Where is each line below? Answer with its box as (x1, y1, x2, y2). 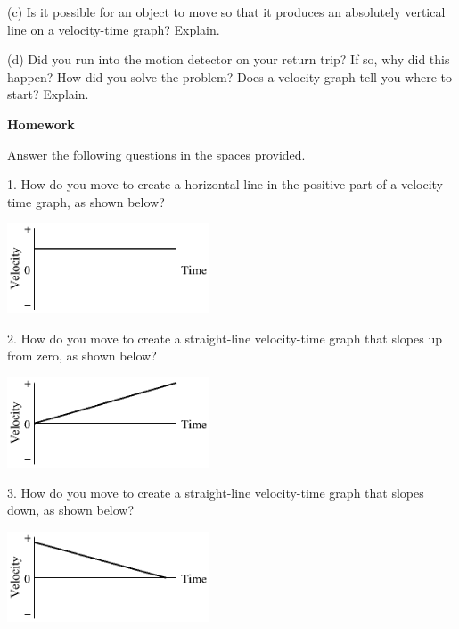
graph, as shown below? (35, 192, 165, 211)
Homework (7, 114, 75, 133)
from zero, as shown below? (7, 346, 157, 365)
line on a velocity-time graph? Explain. (7, 20, 220, 38)
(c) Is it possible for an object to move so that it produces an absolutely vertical (7, 3, 446, 21)
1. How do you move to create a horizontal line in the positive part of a (7, 175, 398, 194)
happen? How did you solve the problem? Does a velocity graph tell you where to (7, 67, 452, 86)
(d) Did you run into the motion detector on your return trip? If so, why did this (7, 50, 450, 69)
